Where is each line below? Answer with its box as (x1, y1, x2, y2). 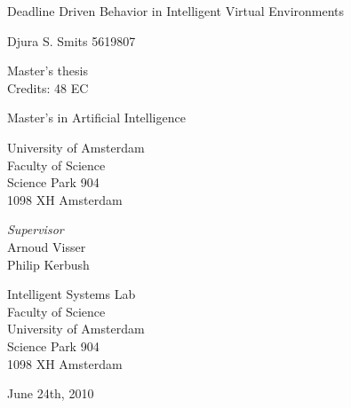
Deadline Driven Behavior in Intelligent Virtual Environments (7, 2, 345, 20)
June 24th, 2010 (7, 384, 94, 403)
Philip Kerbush (7, 255, 90, 273)
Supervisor (7, 220, 64, 239)
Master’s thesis (7, 61, 88, 80)
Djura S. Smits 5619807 (7, 31, 136, 50)
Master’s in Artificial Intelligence (7, 108, 186, 127)
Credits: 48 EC (7, 78, 89, 97)
